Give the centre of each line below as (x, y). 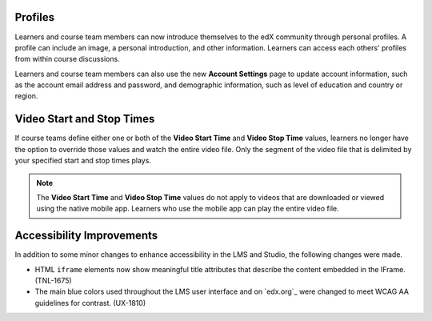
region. (26, 96)
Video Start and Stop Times (85, 119)
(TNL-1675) (53, 281)
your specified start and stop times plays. (83, 161)
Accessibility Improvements (86, 236)
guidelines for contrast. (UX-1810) (90, 303)
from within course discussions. (67, 59)
